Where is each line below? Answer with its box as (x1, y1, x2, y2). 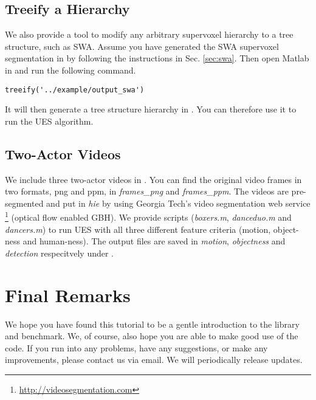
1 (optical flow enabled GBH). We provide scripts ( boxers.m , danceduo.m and (5, 209, 292, 224)
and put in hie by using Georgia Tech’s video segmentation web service (46, 196, 311, 209)
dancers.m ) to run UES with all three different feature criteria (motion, (5, 222, 271, 235)
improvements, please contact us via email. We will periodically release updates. (5, 353, 303, 366)
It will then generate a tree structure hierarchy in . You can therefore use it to (5, 103, 297, 116)
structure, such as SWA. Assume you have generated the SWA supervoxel (5, 40, 279, 52)
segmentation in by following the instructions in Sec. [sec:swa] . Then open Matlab (5, 52, 309, 64)
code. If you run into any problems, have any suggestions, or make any (5, 341, 268, 354)
